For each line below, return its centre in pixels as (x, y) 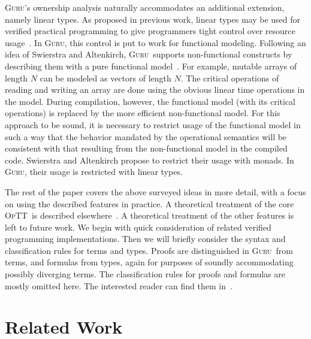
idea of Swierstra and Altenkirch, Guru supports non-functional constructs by (149, 54)
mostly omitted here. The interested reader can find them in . (119, 285)
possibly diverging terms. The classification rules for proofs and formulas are (145, 274)
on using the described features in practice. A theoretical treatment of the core (150, 203)
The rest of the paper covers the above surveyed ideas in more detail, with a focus (155, 191)
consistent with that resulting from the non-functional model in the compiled (146, 148)
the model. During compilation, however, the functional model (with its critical (150, 101)
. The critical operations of (230, 78)
